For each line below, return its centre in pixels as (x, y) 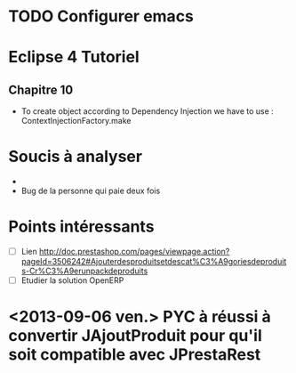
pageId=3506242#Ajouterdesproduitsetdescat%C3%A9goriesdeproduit (154, 262)
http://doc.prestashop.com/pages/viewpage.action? (134, 252)
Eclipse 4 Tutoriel (74, 57)
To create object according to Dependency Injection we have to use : (148, 111)
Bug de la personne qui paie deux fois (91, 191)
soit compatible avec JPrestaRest (135, 355)
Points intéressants (81, 227)
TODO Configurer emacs (101, 16)
